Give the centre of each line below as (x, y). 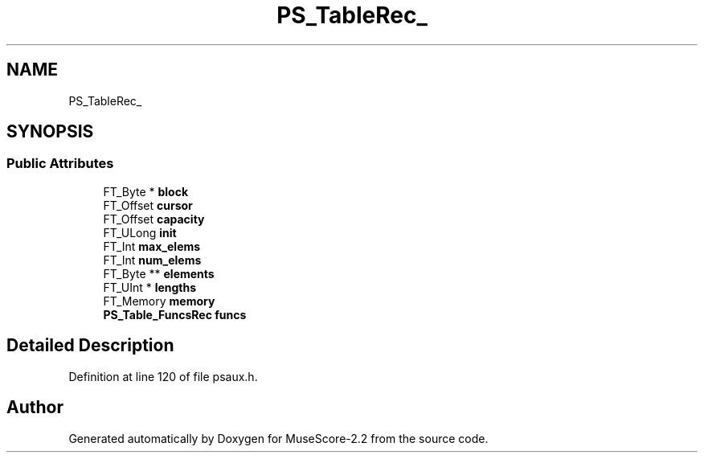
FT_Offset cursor (148, 205)
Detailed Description (90, 346)
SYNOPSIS (50, 132)
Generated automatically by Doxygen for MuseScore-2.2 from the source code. (278, 438)
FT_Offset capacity (154, 219)
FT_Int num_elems (152, 260)
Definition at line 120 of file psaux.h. (163, 376)
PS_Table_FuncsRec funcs (175, 314)
